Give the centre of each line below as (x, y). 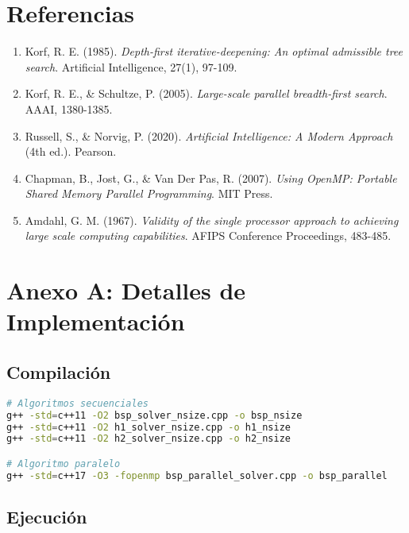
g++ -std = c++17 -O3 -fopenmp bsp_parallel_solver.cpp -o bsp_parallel (197, 475)
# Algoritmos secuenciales (77, 403)
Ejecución (47, 517)
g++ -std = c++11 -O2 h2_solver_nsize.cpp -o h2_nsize (149, 439)
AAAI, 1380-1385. (69, 108)
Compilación (59, 372)
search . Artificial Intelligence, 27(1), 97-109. (131, 66)
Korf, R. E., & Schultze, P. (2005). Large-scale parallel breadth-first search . (206, 93)
